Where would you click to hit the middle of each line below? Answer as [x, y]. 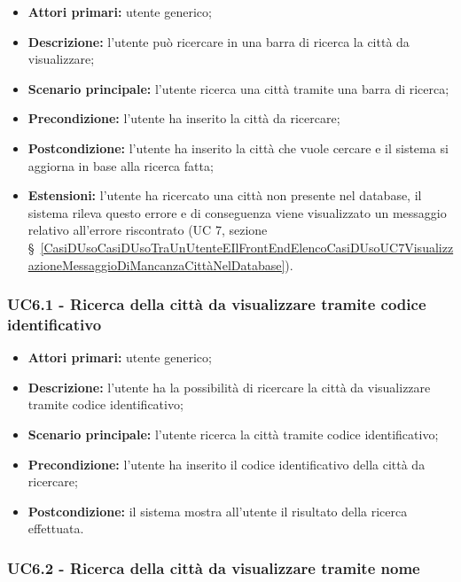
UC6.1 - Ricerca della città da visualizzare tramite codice [217, 304]
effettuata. [56, 528]
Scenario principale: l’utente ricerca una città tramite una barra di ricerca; [238, 88]
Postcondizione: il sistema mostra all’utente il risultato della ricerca [218, 511]
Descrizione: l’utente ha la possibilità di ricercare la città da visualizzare [229, 387]
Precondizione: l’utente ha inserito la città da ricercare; [184, 118]
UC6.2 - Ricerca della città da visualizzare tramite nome [214, 567]
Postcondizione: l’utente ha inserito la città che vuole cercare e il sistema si [238, 147]
